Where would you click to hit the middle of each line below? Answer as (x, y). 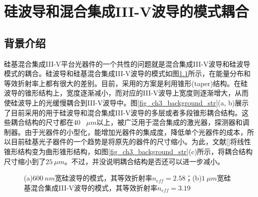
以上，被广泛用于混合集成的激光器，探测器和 (169, 122)
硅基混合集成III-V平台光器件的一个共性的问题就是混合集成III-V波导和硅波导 (127, 63)
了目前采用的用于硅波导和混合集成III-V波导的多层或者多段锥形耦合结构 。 (123, 112)
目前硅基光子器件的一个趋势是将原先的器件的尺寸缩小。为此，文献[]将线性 (131, 142)
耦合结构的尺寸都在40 (45, 122)
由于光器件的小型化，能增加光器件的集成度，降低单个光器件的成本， (136, 132)
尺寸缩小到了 (25, 161)
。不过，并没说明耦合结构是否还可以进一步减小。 (144, 161)
